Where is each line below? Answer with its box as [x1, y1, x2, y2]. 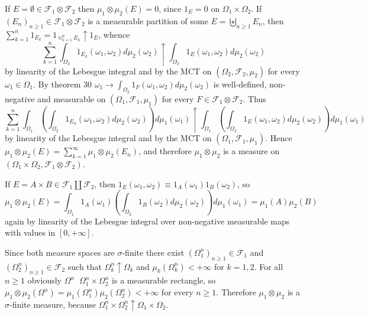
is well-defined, [213, 77, 267, 90]
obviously [27, 274, 62, 286]
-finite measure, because [9, 298, 96, 310]
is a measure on [223, 145, 280, 157]
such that [67, 260, 102, 272]
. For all [254, 260, 283, 272]
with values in [5, 226, 56, 239]
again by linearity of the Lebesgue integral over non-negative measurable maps [5, 214, 290, 227]
